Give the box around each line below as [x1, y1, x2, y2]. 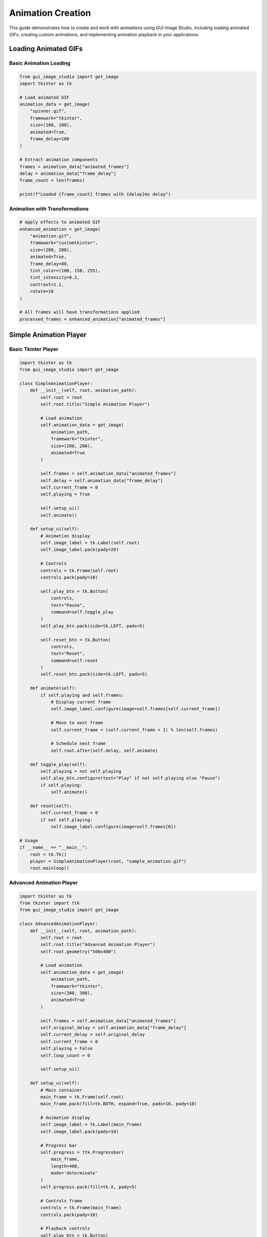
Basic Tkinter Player [9, 346, 59, 353]
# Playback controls [40, 1226, 90, 1232]
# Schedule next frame [50, 741, 106, 747]
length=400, [50, 1163, 80, 1169]
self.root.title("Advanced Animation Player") [40, 942, 155, 948]
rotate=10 [30, 288, 54, 294]
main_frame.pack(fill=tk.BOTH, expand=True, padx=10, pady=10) [40, 1101, 197, 1107]
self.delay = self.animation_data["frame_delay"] [40, 477, 163, 483]
